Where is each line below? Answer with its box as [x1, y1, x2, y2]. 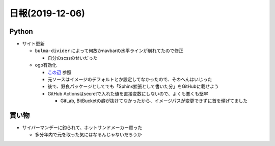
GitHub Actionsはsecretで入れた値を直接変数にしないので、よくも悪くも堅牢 [47, 90, 209, 96]
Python [9, 27, 33, 36]
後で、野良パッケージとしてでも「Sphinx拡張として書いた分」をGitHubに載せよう [47, 83, 219, 89]
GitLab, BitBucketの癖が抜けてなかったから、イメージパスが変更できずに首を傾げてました [60, 98, 248, 104]
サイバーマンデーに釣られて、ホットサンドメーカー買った [22, 125, 143, 131]
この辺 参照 [47, 69, 71, 75]
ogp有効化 [35, 62, 57, 68]
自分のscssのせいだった [47, 55, 98, 61]
